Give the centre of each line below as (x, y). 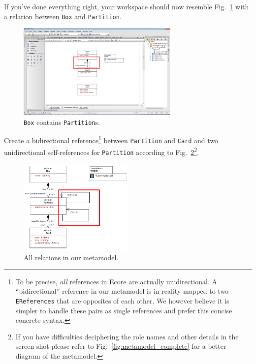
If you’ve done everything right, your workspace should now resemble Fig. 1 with (127, 6)
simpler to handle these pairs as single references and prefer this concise (124, 310)
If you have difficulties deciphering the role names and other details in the (127, 336)
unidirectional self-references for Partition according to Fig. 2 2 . (101, 151)
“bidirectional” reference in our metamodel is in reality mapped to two (122, 291)
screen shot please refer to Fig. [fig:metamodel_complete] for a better (121, 346)
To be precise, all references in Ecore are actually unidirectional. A (116, 281)
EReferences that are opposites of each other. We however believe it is (122, 301)
